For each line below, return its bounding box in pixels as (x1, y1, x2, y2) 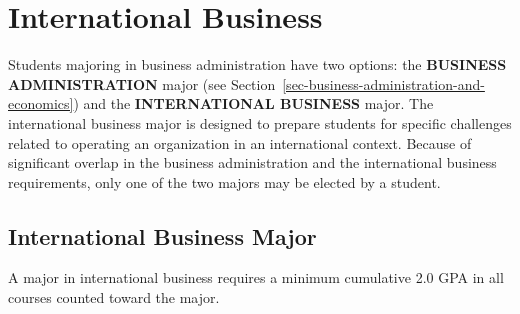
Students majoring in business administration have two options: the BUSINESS (8, 54, 507, 75)
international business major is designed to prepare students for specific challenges (8, 112, 512, 133)
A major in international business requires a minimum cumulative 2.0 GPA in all (8, 267, 504, 288)
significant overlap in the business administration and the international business (8, 152, 497, 173)
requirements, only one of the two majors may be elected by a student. (8, 171, 441, 192)
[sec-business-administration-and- (282, 73, 485, 94)
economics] (8, 93, 74, 114)
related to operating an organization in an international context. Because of (8, 132, 472, 153)
